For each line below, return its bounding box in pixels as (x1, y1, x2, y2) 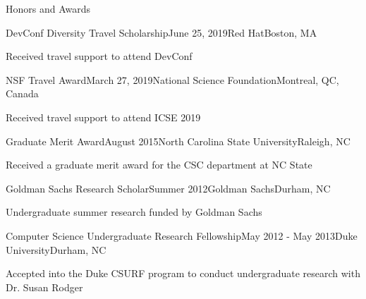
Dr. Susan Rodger (6, 279, 83, 294)
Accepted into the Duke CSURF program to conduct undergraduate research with (6, 266, 360, 281)
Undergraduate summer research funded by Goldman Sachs (6, 205, 262, 219)
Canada (6, 86, 39, 101)
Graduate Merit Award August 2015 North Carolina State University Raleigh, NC (6, 133, 350, 148)
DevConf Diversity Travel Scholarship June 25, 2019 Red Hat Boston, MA (6, 25, 317, 39)
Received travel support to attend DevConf (6, 49, 193, 63)
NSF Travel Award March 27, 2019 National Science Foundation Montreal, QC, (6, 72, 339, 87)
